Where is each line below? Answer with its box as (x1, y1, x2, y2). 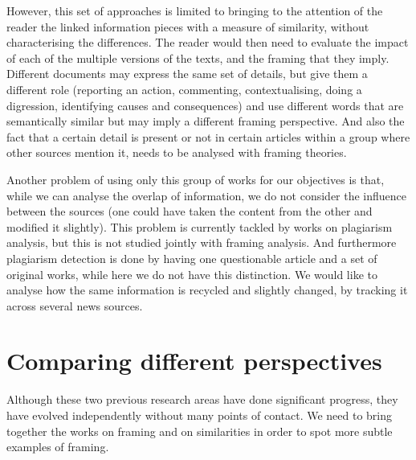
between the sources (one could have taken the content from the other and (6, 203, 373, 220)
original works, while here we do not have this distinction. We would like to (6, 265, 377, 282)
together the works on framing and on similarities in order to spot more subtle (6, 422, 393, 439)
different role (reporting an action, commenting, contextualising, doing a (6, 80, 362, 97)
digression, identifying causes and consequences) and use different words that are (6, 97, 404, 113)
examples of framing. (6, 438, 109, 455)
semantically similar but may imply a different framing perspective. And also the (6, 113, 405, 129)
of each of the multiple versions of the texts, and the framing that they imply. (6, 49, 389, 66)
